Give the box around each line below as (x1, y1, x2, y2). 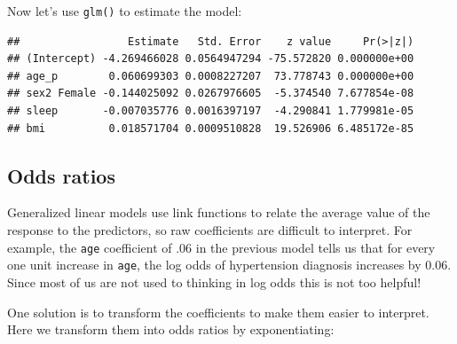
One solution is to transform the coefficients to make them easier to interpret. (7, 302, 429, 321)
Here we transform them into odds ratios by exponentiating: (7, 320, 335, 339)
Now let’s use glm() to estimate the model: (7, 2, 242, 20)
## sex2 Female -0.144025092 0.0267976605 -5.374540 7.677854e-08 (7, 87, 414, 100)
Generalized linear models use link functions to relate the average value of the (7, 203, 430, 222)
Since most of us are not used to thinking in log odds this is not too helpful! (7, 272, 422, 291)
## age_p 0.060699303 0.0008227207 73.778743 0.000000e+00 (7, 69, 414, 82)
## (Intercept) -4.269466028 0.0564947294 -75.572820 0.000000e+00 (7, 52, 414, 66)
